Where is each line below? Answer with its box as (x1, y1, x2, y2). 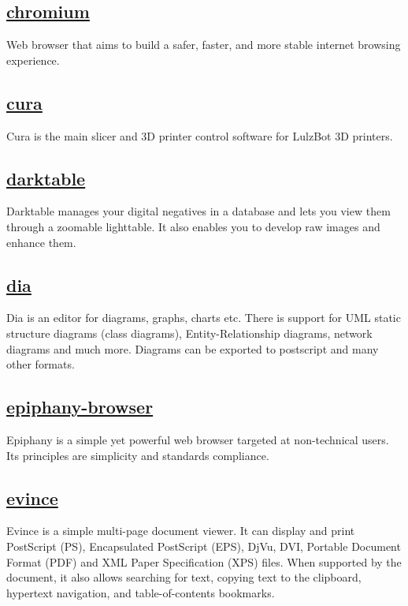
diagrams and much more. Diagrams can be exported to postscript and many (6, 340, 379, 357)
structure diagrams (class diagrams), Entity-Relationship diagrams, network (6, 324, 373, 341)
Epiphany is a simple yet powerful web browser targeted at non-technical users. (6, 431, 389, 447)
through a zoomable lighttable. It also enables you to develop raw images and (6, 218, 380, 234)
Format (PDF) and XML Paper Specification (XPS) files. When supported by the (6, 553, 402, 570)
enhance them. (6, 234, 76, 250)
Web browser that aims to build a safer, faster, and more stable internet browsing (6, 36, 401, 53)
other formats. (6, 356, 75, 372)
